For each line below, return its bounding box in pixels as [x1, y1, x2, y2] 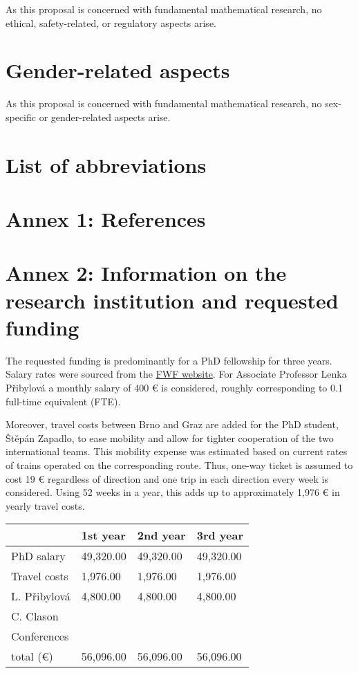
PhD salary [11, 548, 66, 564]
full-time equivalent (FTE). [6, 394, 121, 408]
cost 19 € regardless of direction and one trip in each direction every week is [6, 471, 328, 486]
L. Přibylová [11, 588, 70, 605]
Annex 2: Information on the [6, 259, 287, 287]
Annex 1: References [6, 205, 206, 233]
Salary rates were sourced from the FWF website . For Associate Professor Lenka [6, 367, 347, 381]
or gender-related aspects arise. [39, 109, 171, 124]
